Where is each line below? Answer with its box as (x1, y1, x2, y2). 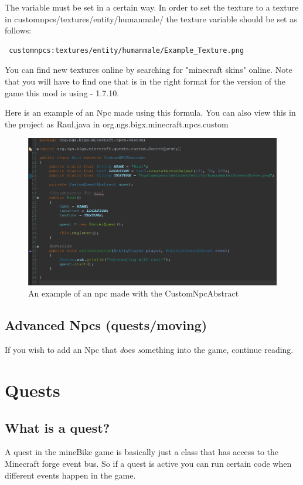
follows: (5, 24, 32, 36)
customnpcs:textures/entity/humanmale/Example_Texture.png (9, 46, 244, 55)
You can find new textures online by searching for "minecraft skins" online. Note (5, 63, 292, 76)
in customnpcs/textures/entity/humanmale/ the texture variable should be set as (5, 12, 297, 25)
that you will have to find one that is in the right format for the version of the (5, 75, 286, 87)
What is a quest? (5, 418, 110, 436)
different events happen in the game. (5, 469, 136, 481)
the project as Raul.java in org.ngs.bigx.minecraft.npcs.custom (5, 117, 229, 130)
